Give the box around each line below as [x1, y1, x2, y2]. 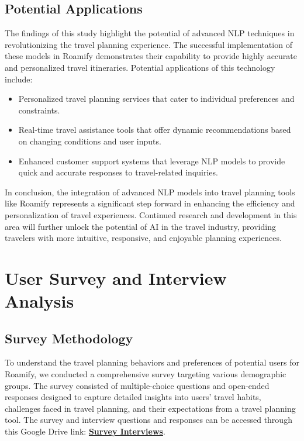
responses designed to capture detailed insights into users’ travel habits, [5, 391, 261, 403]
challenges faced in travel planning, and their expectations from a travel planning [5, 402, 296, 414]
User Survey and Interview [5, 266, 227, 290]
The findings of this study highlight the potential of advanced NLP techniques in [5, 27, 295, 39]
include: [5, 73, 33, 85]
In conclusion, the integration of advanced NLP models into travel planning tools [5, 185, 295, 198]
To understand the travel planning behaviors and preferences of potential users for [5, 356, 299, 368]
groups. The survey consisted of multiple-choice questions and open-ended [5, 379, 270, 391]
